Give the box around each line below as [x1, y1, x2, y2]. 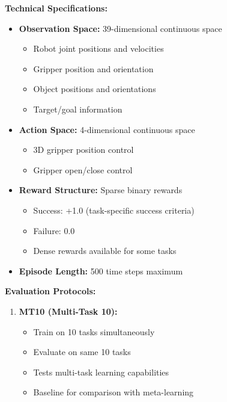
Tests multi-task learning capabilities [33, 365, 169, 378]
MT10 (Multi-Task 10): [19, 305, 118, 317]
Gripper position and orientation [33, 62, 154, 75]
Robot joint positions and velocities [33, 42, 164, 55]
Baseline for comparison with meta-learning [33, 386, 194, 398]
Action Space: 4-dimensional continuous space [19, 123, 195, 135]
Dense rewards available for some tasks [33, 244, 177, 257]
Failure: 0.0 [33, 224, 75, 237]
